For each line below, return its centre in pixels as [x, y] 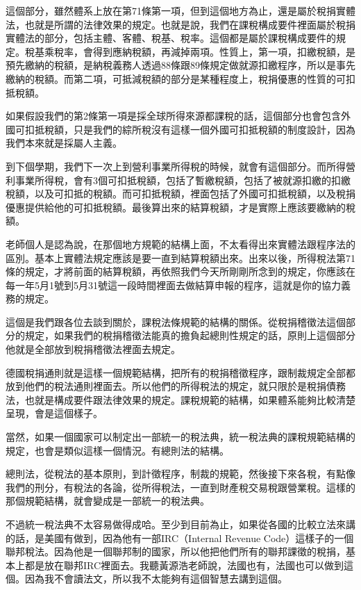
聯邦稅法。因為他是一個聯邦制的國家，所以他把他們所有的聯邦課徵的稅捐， [176, 551]
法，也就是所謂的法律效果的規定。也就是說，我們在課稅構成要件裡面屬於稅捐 [180, 24]
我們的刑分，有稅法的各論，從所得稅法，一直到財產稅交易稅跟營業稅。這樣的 [180, 487]
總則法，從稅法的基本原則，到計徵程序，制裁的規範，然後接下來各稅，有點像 [180, 474]
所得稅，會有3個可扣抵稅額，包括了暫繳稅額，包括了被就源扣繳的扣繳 [192, 180]
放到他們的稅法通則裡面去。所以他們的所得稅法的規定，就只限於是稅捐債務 [176, 386]
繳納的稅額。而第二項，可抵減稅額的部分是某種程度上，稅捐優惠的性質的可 [176, 78]
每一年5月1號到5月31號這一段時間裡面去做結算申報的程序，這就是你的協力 [173, 285]
